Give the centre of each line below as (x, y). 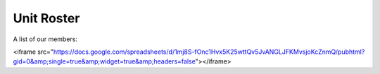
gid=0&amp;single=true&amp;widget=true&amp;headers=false (104, 61)
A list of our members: (45, 39)
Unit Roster (46, 18)
